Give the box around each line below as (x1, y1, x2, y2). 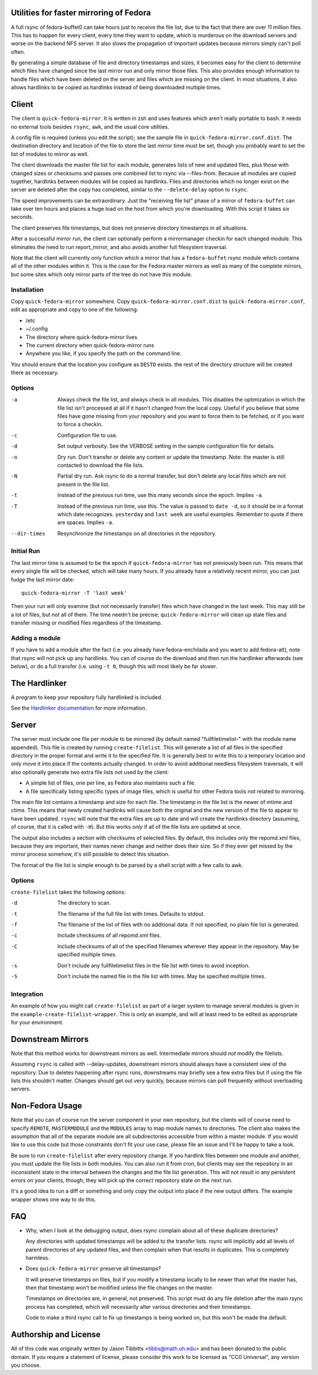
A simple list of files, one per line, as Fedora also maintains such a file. (25, 779, 196, 786)
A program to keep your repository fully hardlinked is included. (11, 694, 163, 701)
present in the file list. (57, 481, 110, 488)
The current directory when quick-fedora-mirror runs (25, 341, 154, 348)
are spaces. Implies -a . (57, 519, 114, 526)
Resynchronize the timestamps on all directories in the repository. (57, 530, 217, 537)
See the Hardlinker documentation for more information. (11, 704, 147, 711)
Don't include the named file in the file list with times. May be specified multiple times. (57, 973, 266, 980)
